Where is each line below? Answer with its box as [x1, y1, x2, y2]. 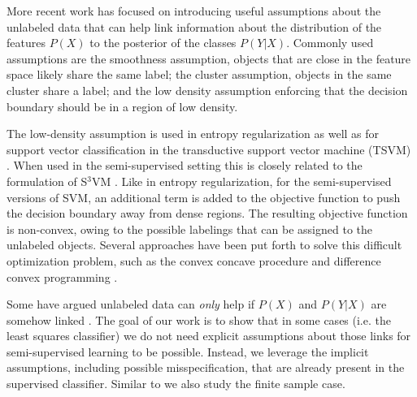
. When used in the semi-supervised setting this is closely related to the [7, 157, 363, 174]
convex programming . [7, 268, 118, 285]
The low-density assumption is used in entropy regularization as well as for [7, 125, 380, 142]
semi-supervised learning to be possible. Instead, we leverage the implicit [7, 343, 369, 360]
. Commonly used [286, 34, 374, 51]
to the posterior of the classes [89, 34, 237, 51]
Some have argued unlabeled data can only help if [7, 296, 255, 313]
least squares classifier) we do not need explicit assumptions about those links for [7, 327, 411, 344]
